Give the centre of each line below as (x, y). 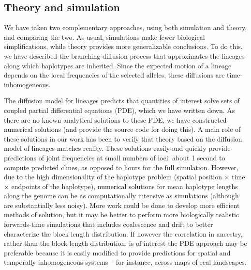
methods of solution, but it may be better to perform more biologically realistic (122, 214)
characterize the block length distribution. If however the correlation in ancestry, (123, 233)
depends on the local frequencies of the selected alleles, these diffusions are (114, 75)
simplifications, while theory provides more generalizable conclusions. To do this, (123, 46)
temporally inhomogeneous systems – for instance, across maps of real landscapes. (125, 262)
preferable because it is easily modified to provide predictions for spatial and (117, 252)
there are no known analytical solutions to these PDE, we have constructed (115, 119)
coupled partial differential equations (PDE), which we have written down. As (119, 110)
